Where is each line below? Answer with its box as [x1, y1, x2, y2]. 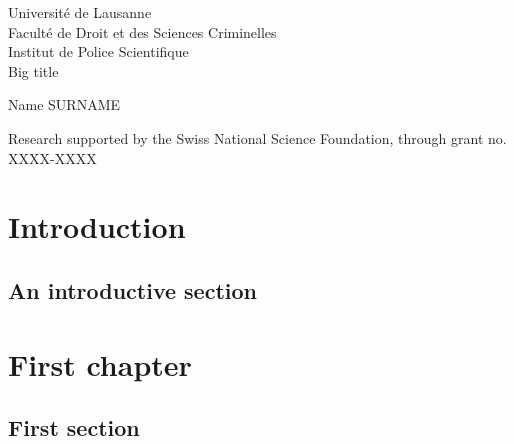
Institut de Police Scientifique [8, 41, 189, 62]
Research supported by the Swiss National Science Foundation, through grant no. [8, 127, 507, 148]
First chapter [8, 343, 192, 384]
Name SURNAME [8, 94, 120, 115]
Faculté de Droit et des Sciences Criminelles [8, 21, 277, 42]
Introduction [8, 206, 186, 247]
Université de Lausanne [8, 2, 152, 22]
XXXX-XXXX [8, 147, 97, 168]
